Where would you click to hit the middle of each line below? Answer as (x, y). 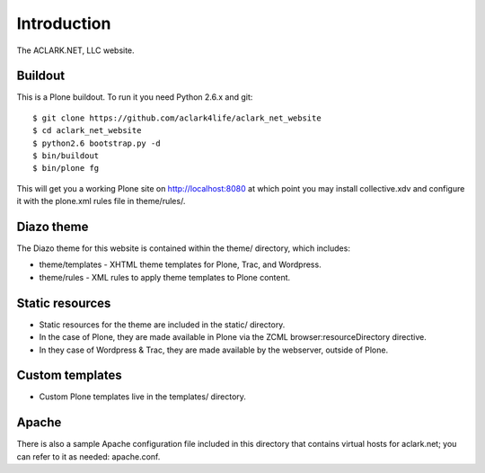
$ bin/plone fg (66, 168)
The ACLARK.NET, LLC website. (75, 50)
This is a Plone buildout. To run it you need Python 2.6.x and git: (135, 97)
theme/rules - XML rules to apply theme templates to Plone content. (165, 277)
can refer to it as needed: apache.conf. (88, 456)
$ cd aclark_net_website (87, 131)
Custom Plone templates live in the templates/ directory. (143, 397)
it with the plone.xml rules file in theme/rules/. (101, 201)
